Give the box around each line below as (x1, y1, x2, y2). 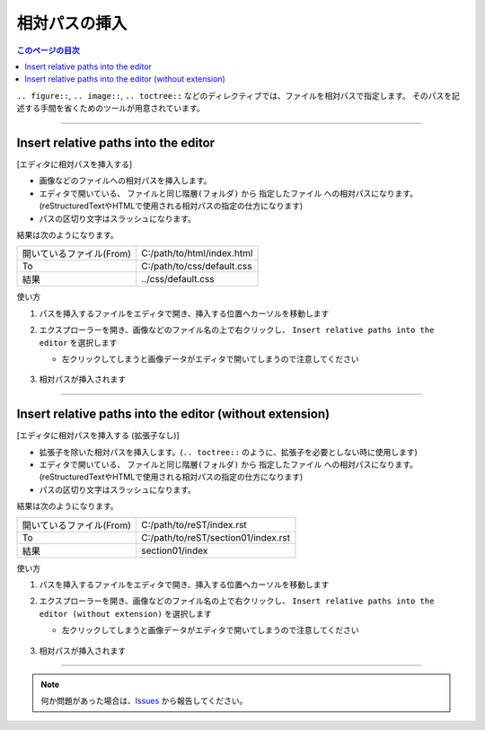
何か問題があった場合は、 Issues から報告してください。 (40, 696, 248, 707)
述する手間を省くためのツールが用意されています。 (16, 103, 206, 114)
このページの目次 (16, 45, 80, 56)
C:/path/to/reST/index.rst (140, 518, 247, 531)
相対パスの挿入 (16, 13, 128, 33)
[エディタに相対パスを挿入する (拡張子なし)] (16, 430, 180, 441)
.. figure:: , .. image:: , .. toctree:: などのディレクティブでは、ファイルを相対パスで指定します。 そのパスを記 (16, 90, 460, 101)
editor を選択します (39, 337, 118, 347)
